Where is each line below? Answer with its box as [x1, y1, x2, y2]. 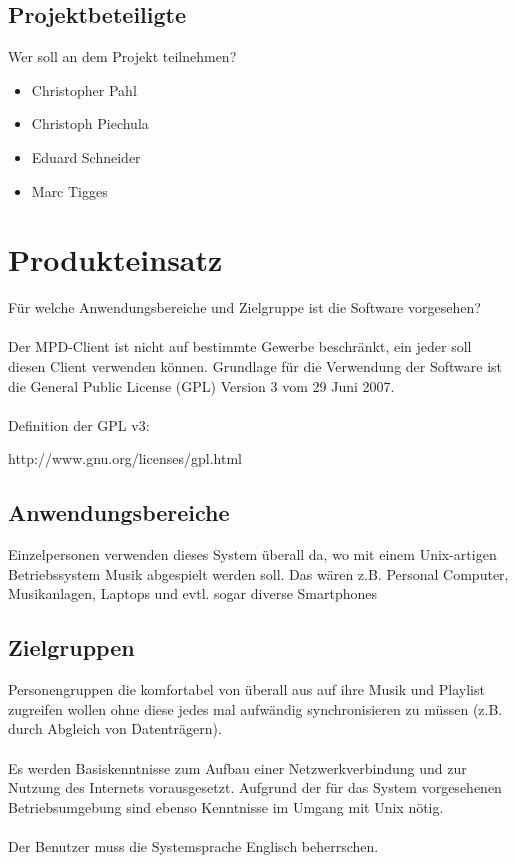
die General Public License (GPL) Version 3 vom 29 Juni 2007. [8, 375, 395, 396]
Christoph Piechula [31, 113, 149, 134]
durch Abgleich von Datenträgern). [8, 718, 222, 739]
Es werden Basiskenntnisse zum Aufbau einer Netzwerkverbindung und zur [8, 757, 467, 778]
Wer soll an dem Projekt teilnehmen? [8, 46, 237, 67]
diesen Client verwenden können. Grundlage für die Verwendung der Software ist [8, 356, 503, 377]
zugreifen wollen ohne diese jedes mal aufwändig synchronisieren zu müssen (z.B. [8, 698, 503, 719]
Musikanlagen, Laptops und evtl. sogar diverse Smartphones [8, 583, 378, 604]
